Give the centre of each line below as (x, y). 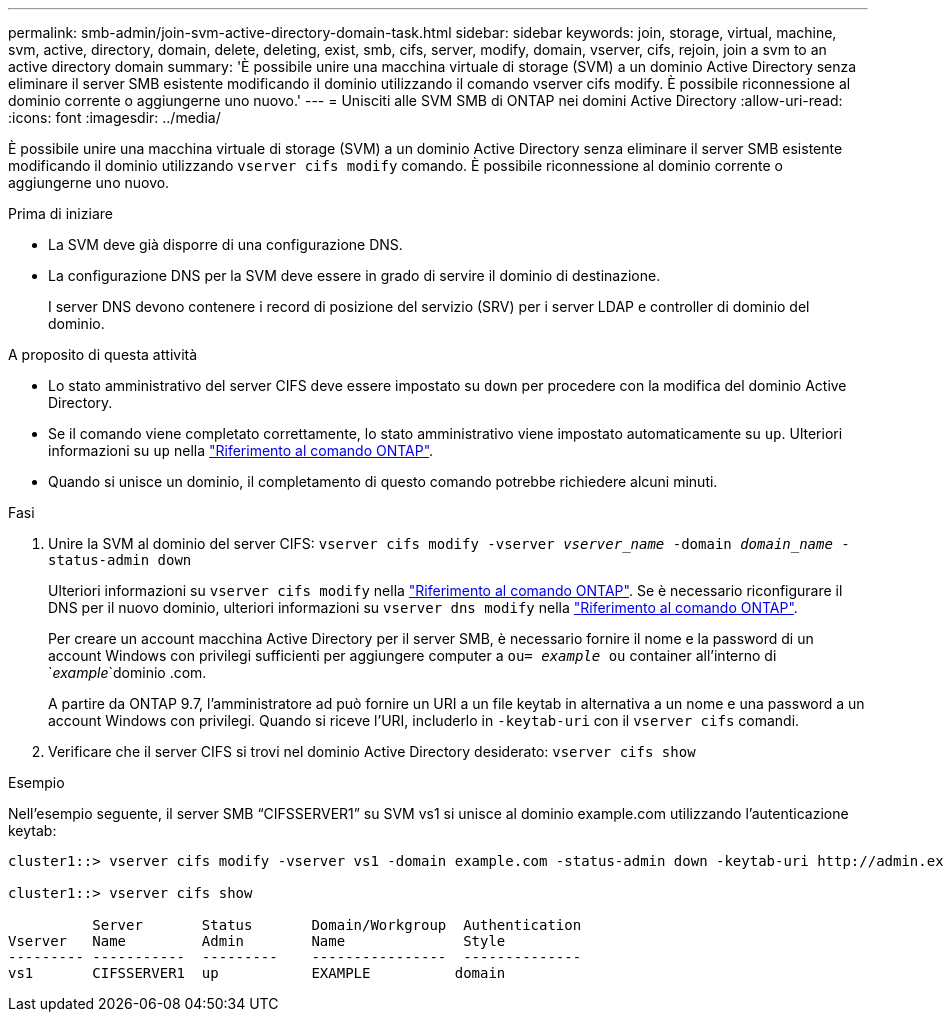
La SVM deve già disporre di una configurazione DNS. (225, 244)
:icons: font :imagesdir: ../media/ (114, 117)
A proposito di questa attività (103, 354)
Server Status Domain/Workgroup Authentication (337, 925)
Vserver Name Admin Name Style (257, 941)
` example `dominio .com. (127, 672)
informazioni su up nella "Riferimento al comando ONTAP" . (241, 450)
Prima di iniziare (60, 213)
